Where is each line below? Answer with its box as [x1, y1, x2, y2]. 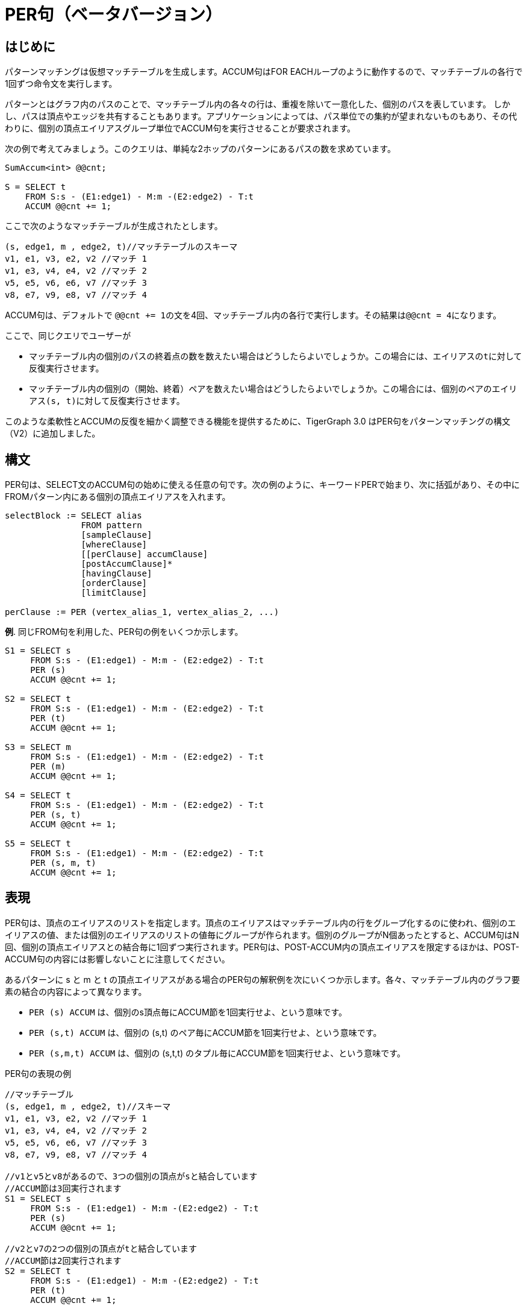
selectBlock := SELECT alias [5, 511, 142, 521]
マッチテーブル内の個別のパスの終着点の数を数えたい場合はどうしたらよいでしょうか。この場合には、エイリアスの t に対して [29, 351, 522, 362]
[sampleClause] [81, 530, 152, 540]
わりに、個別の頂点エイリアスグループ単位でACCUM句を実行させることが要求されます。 [5, 123, 356, 134]
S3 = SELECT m [5, 742, 71, 752]
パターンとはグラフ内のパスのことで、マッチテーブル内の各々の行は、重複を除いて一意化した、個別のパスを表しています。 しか [5, 99, 511, 110]
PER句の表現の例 [5, 1068, 72, 1079]
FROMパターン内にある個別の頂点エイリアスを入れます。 [5, 491, 231, 502]
